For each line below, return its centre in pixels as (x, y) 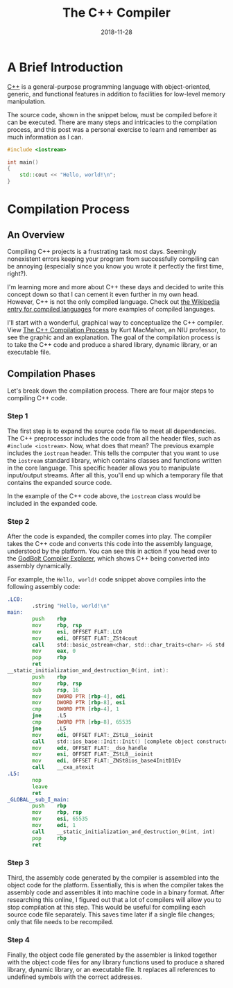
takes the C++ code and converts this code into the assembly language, (110, 544)
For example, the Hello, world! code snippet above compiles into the (107, 579)
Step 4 (18, 939)
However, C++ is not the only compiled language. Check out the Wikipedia (114, 302)
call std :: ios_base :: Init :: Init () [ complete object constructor (131, 741)
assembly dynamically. (40, 566)
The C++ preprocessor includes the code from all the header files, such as (114, 438)
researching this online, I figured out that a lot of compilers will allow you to (114, 899)
